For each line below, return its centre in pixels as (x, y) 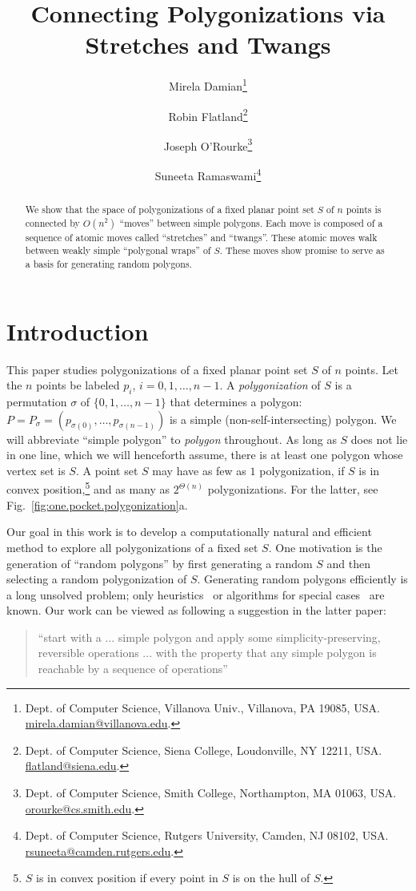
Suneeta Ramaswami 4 (208, 174)
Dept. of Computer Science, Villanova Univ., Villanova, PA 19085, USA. (202, 707)
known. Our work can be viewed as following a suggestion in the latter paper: (196, 610)
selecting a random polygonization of (97, 579)
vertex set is (36, 470)
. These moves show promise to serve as (302, 250)
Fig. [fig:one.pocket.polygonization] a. (97, 504)
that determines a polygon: (236, 402)
